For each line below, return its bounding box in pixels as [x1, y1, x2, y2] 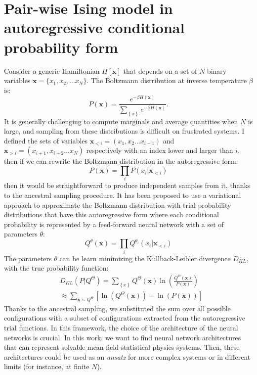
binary [207, 65, 227, 76]
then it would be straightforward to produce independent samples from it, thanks [4, 180, 251, 190]
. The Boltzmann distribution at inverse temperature [86, 75, 247, 86]
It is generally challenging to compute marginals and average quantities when [4, 116, 238, 126]
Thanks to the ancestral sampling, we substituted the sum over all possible [4, 303, 231, 313]
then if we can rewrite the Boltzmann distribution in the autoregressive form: [4, 156, 238, 166]
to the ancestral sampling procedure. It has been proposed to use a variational [4, 189, 241, 200]
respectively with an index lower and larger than [86, 145, 233, 155]
